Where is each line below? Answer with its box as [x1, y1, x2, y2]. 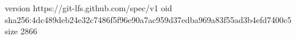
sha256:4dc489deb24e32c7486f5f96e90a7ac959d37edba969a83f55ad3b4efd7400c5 [5, 13, 292, 25]
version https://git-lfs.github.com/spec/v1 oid [5, 2, 172, 14]
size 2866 [5, 25, 37, 37]
